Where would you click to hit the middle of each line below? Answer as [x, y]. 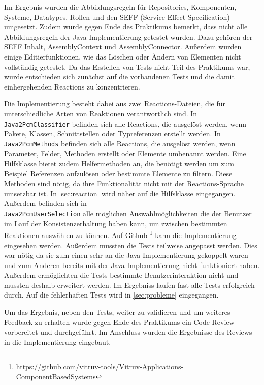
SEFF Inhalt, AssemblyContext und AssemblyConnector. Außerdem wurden [123, 47]
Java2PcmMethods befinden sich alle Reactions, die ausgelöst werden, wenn [120, 143]
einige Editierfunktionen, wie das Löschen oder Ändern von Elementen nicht [123, 56]
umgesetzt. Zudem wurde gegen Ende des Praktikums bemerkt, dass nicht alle [126, 27]
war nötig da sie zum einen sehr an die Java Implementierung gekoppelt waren [126, 255]
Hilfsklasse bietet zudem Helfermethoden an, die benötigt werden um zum [119, 164]
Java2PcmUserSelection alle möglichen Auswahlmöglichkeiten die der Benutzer [128, 213]
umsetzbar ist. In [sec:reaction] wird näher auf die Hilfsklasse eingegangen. [120, 193]
